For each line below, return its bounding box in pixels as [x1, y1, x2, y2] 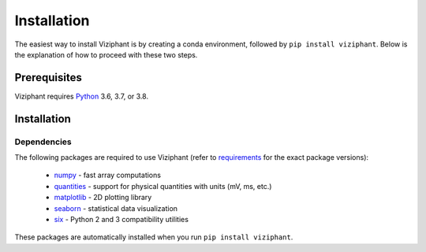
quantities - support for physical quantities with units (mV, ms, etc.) [54, 181, 272, 191]
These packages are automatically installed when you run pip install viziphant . [14, 232, 293, 242]
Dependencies [14, 136, 73, 147]
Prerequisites [14, 71, 82, 84]
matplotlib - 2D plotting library [54, 193, 152, 202]
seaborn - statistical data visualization [54, 203, 177, 213]
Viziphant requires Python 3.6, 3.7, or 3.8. [14, 91, 149, 101]
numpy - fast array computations [54, 170, 162, 180]
